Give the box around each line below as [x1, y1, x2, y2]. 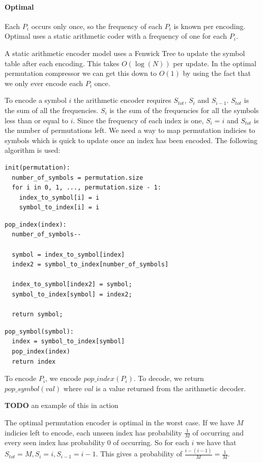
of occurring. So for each [113, 437, 189, 448]
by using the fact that [183, 68, 251, 78]
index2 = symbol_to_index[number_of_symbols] [12, 261, 169, 268]
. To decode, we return [133, 373, 204, 384]
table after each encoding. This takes [5, 58, 120, 68]
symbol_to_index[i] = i [19, 204, 100, 211]
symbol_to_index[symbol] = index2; [12, 291, 132, 298]
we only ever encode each [5, 77, 83, 88]
